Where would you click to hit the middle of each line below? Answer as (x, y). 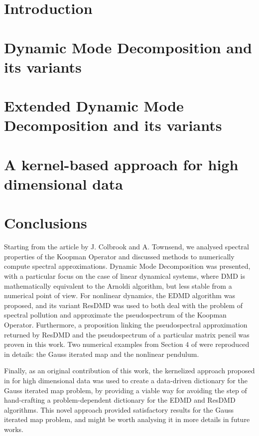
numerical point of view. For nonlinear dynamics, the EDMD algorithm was (120, 295)
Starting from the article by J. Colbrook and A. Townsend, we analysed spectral (127, 247)
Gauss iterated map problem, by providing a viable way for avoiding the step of (126, 390)
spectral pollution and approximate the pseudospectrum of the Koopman (115, 315)
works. (14, 429)
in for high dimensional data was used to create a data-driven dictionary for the (126, 380)
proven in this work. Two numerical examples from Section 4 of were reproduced (127, 344)
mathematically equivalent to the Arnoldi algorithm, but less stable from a (118, 285)
